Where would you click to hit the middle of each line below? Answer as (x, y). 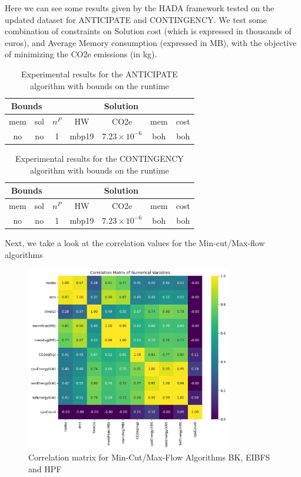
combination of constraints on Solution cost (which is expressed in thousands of (148, 31)
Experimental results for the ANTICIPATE (100, 73)
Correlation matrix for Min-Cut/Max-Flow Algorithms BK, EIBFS (149, 457)
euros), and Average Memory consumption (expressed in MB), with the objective (151, 42)
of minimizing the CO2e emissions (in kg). (81, 54)
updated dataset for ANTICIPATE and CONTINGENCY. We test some (136, 19)
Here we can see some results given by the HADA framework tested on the (140, 8)
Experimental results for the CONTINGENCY (99, 158)
